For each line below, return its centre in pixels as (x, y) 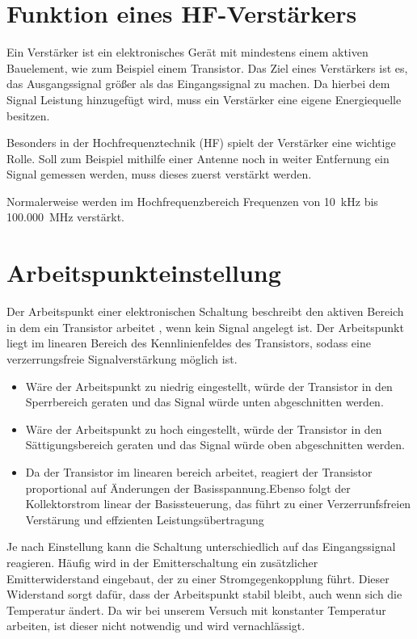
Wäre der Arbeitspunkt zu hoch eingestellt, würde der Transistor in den (204, 429)
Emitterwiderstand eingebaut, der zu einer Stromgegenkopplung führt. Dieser (198, 578)
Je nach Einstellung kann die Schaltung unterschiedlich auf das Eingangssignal (201, 547)
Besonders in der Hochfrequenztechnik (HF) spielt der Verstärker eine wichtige (201, 143)
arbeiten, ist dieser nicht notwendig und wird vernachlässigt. (156, 626)
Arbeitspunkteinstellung (144, 273)
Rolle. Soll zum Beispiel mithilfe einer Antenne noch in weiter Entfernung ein (198, 158)
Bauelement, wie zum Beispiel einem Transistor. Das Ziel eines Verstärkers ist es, (207, 67)
